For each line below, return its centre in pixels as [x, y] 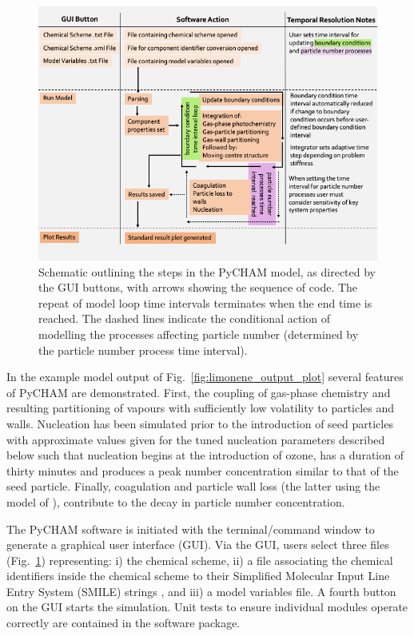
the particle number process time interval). [143, 350]
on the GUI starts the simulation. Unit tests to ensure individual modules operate [207, 607]
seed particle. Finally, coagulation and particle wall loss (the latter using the [193, 486]
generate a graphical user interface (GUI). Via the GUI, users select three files [198, 545]
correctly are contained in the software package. [123, 623]
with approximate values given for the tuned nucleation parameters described [196, 439]
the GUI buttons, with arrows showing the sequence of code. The [198, 287]
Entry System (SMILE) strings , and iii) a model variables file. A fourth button [201, 591]
